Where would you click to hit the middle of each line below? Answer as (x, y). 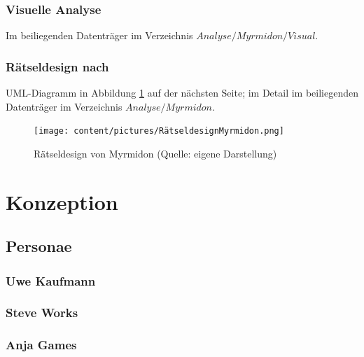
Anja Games (41, 345)
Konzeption (62, 201)
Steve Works (42, 313)
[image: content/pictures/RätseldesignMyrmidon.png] (159, 131)
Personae (39, 246)
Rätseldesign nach (57, 66)
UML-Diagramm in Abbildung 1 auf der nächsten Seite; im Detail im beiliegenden (182, 93)
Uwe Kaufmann (51, 280)
